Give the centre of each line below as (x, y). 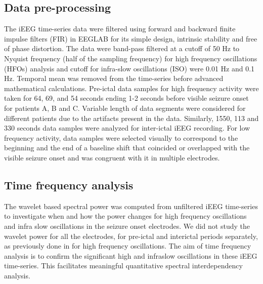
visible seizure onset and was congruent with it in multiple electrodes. (112, 157)
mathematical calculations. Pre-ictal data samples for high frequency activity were (131, 88)
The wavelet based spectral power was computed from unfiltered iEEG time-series (131, 206)
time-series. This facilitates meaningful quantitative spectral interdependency (123, 266)
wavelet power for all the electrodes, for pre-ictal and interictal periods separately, (131, 236)
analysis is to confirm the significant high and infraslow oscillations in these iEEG (131, 255)
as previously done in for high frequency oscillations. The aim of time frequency (128, 246)
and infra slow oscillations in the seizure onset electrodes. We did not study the (127, 226)
